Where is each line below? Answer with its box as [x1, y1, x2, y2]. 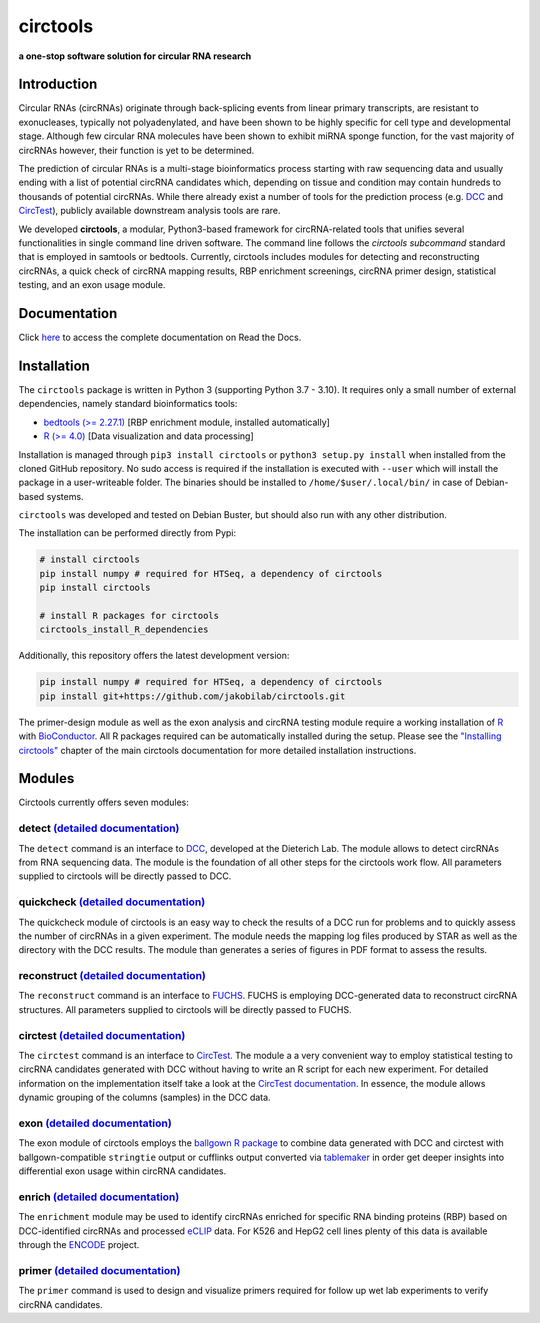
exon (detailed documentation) [18, 1116, 172, 1130]
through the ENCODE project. [18, 1238, 140, 1250]
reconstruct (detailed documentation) [18, 969, 207, 983]
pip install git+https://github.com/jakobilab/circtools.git [39, 690, 346, 702]
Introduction [18, 76, 98, 93]
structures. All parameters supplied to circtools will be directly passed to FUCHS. [18, 1003, 352, 1015]
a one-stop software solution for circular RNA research [18, 50, 252, 62]
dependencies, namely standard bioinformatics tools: [18, 398, 238, 410]
